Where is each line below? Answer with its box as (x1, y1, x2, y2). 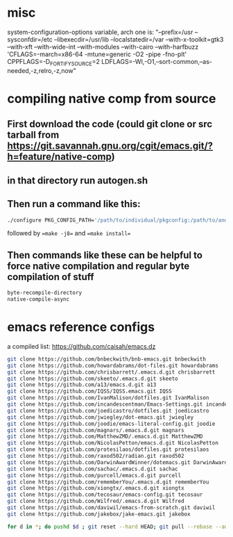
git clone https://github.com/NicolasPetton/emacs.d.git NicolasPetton (7, 440, 218, 447)
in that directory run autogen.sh (7, 174, 148, 186)
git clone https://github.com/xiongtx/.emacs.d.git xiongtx (7, 485, 185, 492)
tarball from (7, 129, 60, 141)
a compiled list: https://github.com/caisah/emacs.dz (7, 342, 156, 350)
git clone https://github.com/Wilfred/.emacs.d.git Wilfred (7, 498, 185, 505)
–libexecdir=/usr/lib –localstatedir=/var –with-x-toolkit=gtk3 (54, 35, 224, 43)
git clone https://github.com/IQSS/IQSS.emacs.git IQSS (7, 388, 172, 395)
